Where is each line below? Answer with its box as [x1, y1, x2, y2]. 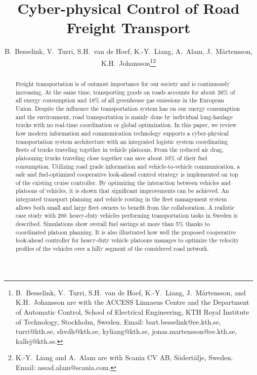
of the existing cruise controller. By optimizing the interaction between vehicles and [15, 178, 231, 187]
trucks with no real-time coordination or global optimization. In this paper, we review [15, 121, 237, 129]
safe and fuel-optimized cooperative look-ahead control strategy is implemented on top [15, 170, 238, 179]
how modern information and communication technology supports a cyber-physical [15, 129, 229, 137]
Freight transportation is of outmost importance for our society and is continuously [15, 79, 230, 88]
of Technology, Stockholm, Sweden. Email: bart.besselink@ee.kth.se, [15, 316, 221, 327]
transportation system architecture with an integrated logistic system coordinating [15, 137, 228, 145]
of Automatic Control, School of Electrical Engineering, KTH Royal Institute [15, 306, 249, 317]
